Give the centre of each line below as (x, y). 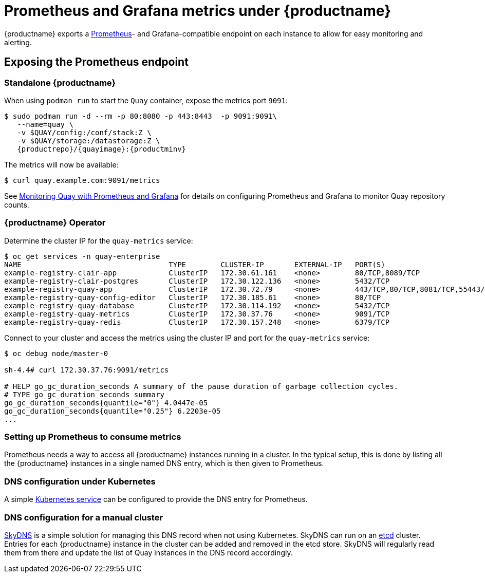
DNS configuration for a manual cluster (84, 517)
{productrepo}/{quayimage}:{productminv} (102, 149)
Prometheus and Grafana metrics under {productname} (198, 11)
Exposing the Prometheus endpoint (96, 62)
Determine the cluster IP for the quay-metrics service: (99, 240)
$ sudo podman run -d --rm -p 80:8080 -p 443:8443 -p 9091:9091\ (141, 116)
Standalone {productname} (60, 82)
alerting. (18, 42)
